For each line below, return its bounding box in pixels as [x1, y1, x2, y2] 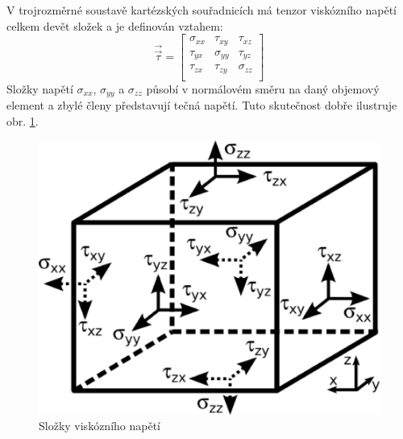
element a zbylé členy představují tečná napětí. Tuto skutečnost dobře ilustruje [6, 97, 397, 114]
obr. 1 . [6, 112, 39, 129]
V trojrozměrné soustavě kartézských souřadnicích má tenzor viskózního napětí [6, 2, 397, 18]
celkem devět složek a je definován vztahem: [6, 17, 223, 34]
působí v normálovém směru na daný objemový [146, 80, 380, 97]
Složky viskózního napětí [39, 417, 160, 434]
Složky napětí [6, 80, 73, 97]
